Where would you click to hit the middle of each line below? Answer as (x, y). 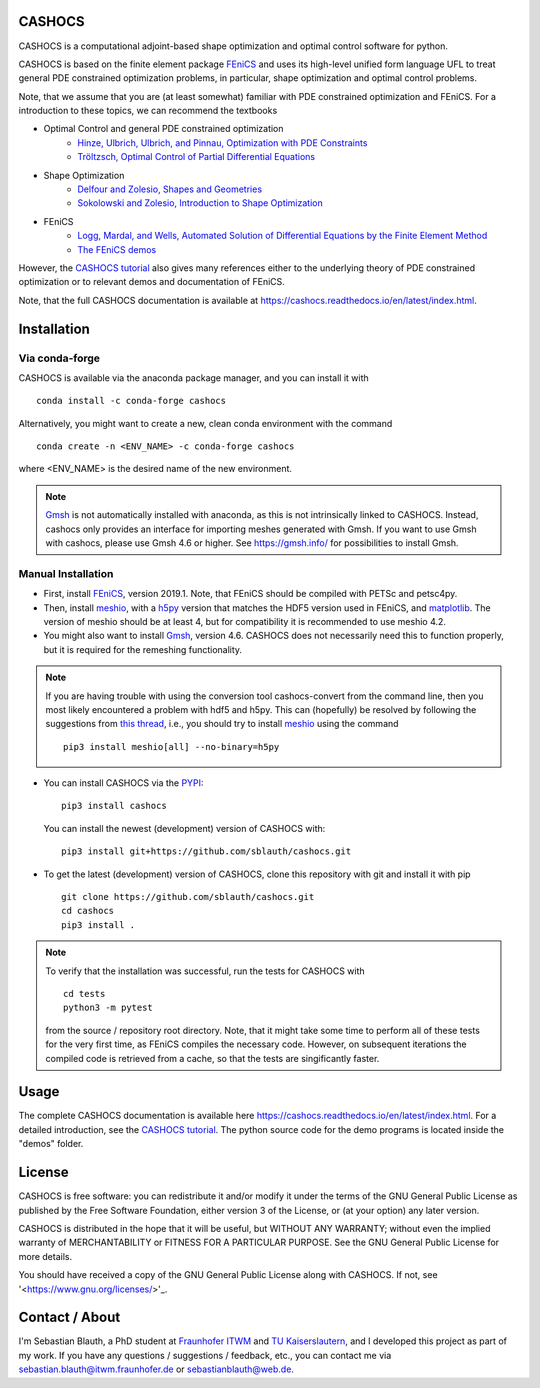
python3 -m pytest (108, 1008)
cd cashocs (88, 911)
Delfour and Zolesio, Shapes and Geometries (170, 189)
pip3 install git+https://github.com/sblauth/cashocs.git (206, 851)
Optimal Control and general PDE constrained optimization (163, 129)
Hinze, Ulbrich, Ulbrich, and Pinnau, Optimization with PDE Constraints (222, 142)
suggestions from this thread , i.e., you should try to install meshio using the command (222, 724)
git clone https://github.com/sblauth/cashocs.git (188, 897)
